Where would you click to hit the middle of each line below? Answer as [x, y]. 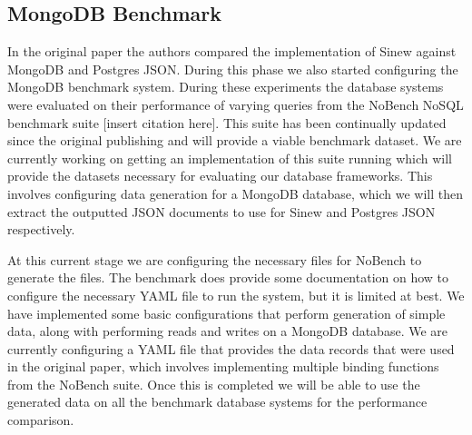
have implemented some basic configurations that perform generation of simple [226, 313]
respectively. [41, 229]
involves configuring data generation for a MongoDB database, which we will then [235, 193]
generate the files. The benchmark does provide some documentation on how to [228, 277]
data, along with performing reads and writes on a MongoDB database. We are [227, 331]
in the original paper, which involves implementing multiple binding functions [223, 366]
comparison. [41, 420]
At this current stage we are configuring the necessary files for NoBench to [215, 259]
